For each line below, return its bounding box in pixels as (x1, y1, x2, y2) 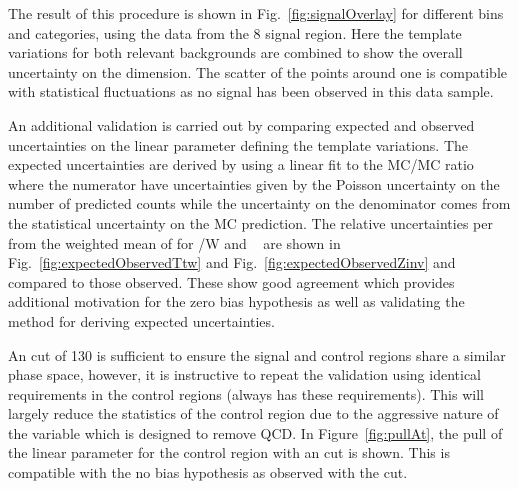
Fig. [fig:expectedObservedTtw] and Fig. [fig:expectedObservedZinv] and (8, 252, 456, 273)
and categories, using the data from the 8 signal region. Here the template (8, 22, 462, 43)
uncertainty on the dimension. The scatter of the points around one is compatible (8, 61, 507, 82)
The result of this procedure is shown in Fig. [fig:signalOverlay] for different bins (8, 3, 504, 23)
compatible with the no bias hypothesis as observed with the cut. (8, 462, 408, 483)
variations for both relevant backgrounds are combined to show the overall (8, 42, 463, 63)
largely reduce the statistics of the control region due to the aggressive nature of (8, 403, 499, 424)
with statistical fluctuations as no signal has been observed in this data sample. (8, 81, 494, 102)
